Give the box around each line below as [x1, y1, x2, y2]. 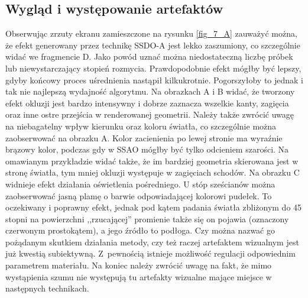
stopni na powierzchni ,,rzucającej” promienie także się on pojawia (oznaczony [5, 212, 289, 225]
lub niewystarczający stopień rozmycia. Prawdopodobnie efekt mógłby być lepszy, [5, 61, 301, 74]
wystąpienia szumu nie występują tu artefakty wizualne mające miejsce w [5, 270, 272, 283]
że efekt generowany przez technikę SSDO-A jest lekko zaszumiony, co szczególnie [5, 38, 300, 51]
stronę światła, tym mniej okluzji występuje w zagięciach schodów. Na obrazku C [5, 166, 300, 179]
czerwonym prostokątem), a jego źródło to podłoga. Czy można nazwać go [5, 224, 275, 237]
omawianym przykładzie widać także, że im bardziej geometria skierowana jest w [5, 154, 299, 167]
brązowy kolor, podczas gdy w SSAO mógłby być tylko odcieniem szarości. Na [5, 143, 289, 156]
